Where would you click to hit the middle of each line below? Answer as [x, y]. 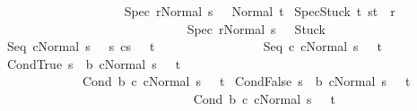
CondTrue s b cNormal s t [94, 63]
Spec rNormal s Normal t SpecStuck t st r [260, 11]
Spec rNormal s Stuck [256, 28]
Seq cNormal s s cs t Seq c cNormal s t [195, 46]
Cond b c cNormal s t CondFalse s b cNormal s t [246, 81]
